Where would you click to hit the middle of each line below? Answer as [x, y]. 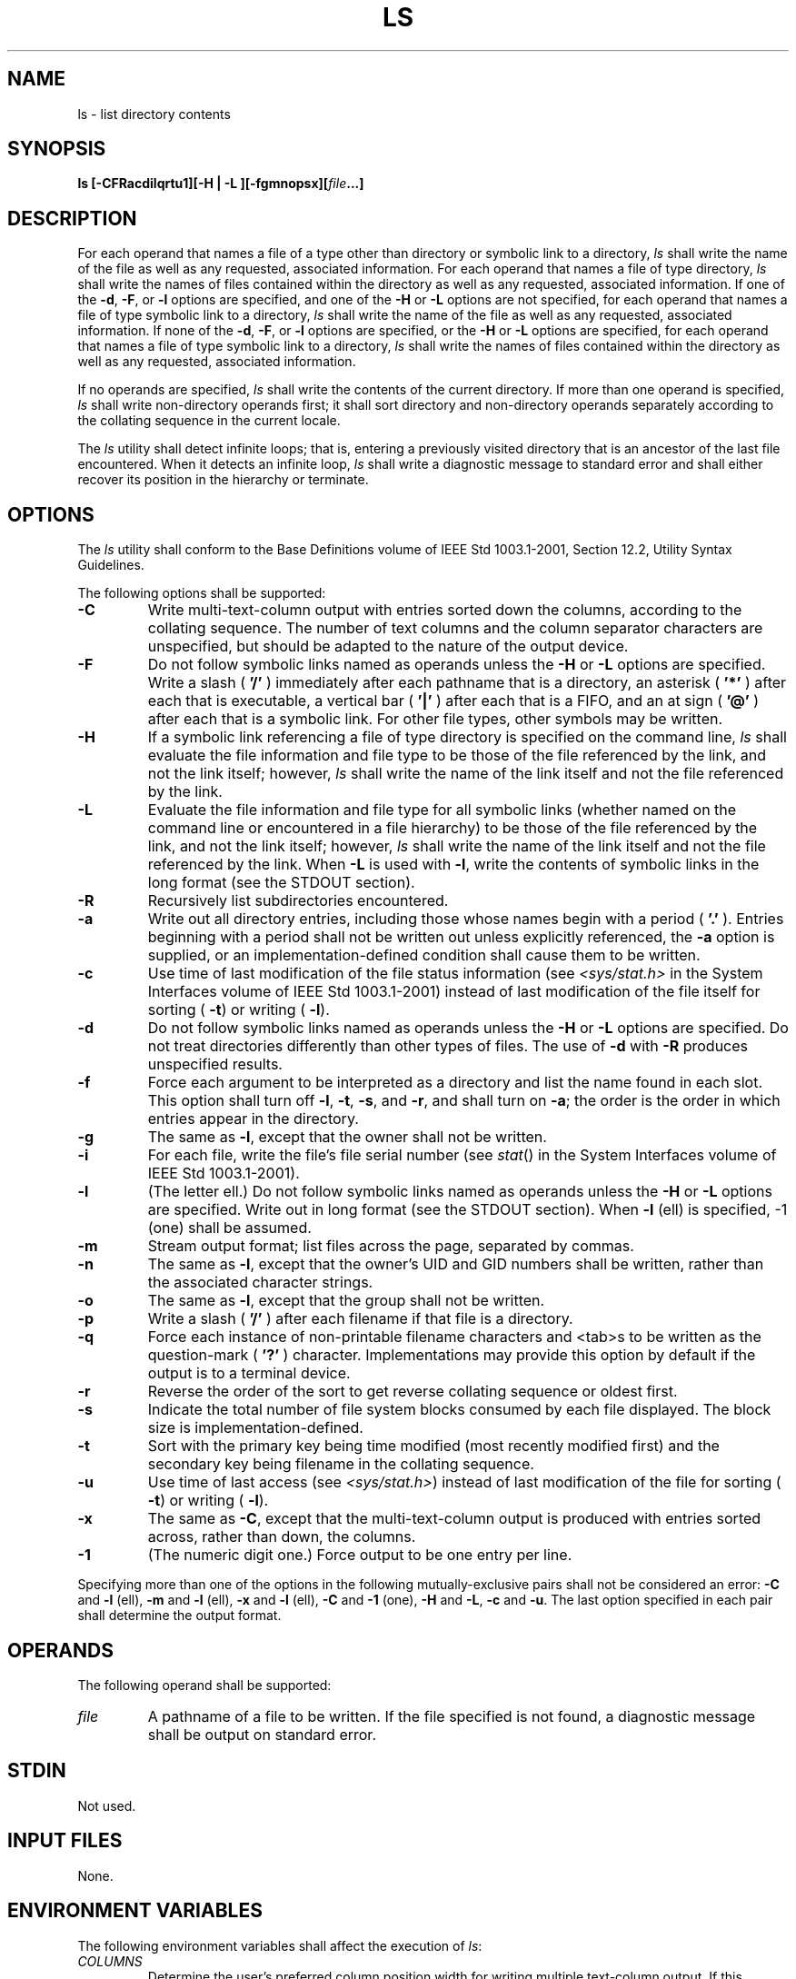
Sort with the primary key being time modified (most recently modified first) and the [433, 1446]
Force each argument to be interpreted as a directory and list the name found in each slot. [455, 1083]
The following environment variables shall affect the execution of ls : [280, 1945]
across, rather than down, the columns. [282, 1537]
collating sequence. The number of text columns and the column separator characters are [455, 628]
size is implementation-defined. [255, 1428]
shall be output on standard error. [262, 1734]
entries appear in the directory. [253, 1119]
